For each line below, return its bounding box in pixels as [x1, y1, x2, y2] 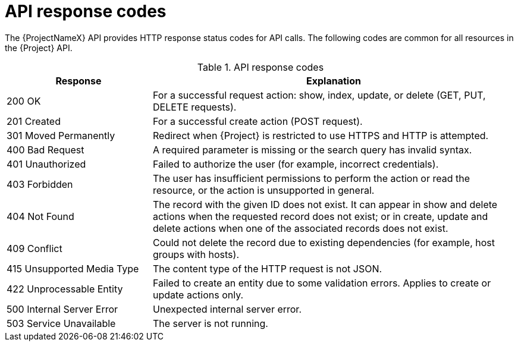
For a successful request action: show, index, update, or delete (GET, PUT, [152, 89, 486, 101]
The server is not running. [152, 317, 268, 329]
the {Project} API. [5, 42, 73, 53]
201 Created [7, 115, 61, 127]
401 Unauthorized [7, 158, 86, 170]
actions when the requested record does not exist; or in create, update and [152, 210, 488, 222]
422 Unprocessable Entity [7, 282, 123, 295]
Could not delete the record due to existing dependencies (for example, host [152, 236, 495, 249]
